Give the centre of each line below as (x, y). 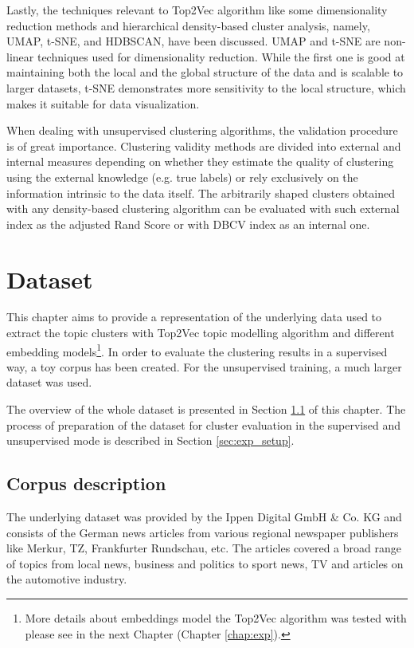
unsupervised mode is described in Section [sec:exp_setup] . (150, 440)
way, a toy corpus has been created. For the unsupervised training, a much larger (204, 366)
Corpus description (86, 483)
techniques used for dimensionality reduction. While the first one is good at (221, 56)
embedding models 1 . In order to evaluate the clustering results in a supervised (197, 350)
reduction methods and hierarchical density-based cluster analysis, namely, (188, 25)
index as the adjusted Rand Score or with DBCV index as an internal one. (188, 224)
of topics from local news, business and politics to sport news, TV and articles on (205, 563)
